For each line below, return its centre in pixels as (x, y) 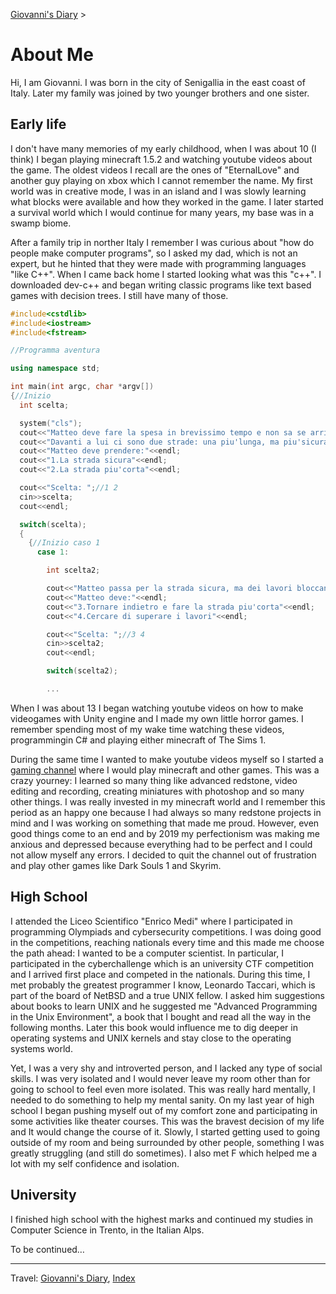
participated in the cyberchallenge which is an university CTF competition (162, 963)
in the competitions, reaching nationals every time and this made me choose (167, 942)
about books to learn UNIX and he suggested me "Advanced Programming (164, 1006)
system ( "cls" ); (51, 423)
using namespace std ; (55, 369)
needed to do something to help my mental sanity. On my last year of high (162, 1100)
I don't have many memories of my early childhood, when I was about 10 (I (163, 148)
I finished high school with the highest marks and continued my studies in (162, 1219)
